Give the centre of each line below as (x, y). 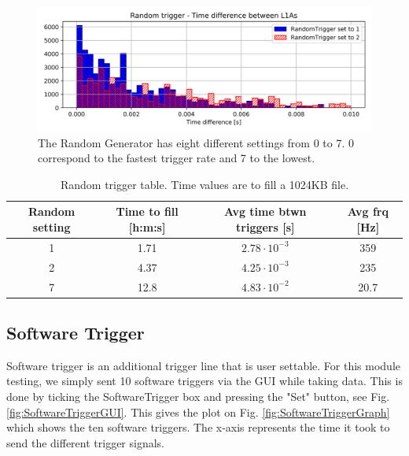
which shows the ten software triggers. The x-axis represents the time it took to (198, 427)
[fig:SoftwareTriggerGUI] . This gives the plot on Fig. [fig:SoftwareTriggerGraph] (198, 412)
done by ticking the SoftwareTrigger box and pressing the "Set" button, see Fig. (198, 396)
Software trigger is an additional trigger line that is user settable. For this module (203, 365)
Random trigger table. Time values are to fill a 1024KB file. (204, 184)
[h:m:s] (147, 226)
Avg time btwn (265, 211)
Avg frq (368, 211)
